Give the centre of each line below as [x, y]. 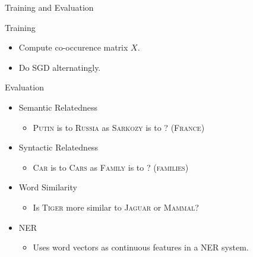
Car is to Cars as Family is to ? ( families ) [111, 167]
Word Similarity [48, 187]
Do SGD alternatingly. [60, 67]
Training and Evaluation [49, 7]
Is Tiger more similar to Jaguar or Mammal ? [116, 207]
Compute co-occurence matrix [73, 47]
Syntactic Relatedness [58, 147]
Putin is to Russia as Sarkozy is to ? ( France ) [119, 127]
